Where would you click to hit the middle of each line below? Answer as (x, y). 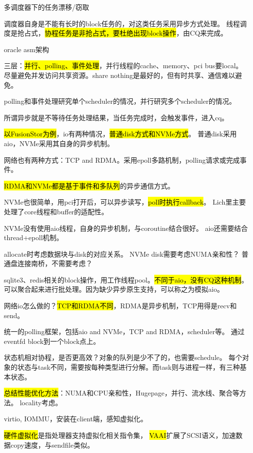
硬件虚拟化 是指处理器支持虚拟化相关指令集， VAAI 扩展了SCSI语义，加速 (120, 435)
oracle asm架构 (27, 49)
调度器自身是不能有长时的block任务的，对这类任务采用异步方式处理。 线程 (122, 23)
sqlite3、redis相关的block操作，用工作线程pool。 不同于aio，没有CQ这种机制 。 (126, 279)
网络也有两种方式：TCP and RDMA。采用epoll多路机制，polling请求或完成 (122, 160)
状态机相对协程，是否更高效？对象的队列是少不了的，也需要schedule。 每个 (123, 357)
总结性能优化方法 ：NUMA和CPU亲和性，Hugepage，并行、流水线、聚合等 (122, 393)
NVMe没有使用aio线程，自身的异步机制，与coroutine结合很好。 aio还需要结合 (126, 228)
